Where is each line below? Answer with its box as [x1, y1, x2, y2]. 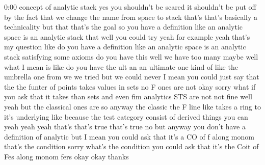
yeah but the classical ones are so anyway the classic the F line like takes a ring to [4, 101, 261, 112]
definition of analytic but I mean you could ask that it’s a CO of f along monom [4, 131, 254, 142]
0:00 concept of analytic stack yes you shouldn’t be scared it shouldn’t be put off [4, 2, 256, 12]
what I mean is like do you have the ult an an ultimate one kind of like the [4, 61, 238, 72]
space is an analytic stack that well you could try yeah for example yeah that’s [4, 31, 250, 42]
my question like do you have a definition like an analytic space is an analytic [4, 41, 246, 52]
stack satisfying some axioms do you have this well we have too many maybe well [4, 51, 258, 62]
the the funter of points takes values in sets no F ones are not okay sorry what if [4, 81, 256, 92]
